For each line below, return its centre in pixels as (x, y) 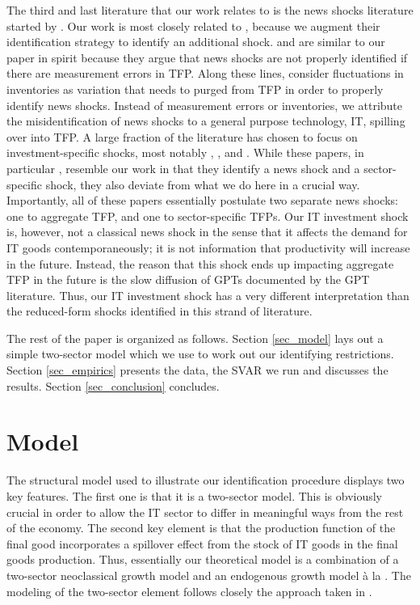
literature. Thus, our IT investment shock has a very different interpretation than (208, 295)
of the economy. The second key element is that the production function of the (201, 528)
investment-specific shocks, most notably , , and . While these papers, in (185, 152)
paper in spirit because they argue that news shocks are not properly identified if (207, 57)
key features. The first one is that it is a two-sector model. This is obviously (195, 495)
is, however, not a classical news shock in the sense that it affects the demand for (207, 232)
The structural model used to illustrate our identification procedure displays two (206, 480)
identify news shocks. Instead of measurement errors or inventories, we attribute (204, 105)
